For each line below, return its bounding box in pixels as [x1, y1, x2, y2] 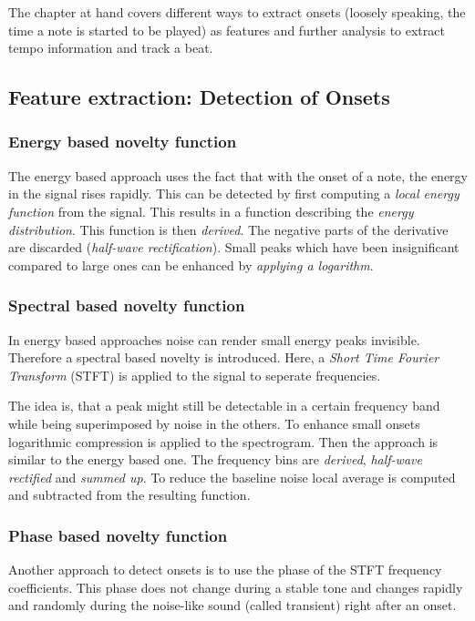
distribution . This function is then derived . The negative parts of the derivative [8, 219, 449, 239]
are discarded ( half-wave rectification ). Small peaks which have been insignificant [8, 238, 460, 257]
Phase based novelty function [8, 524, 228, 546]
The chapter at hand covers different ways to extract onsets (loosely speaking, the [8, 3, 466, 21]
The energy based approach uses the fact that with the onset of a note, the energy [8, 166, 468, 185]
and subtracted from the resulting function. [8, 485, 251, 504]
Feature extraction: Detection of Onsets [8, 83, 390, 111]
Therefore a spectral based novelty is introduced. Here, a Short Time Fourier [8, 348, 439, 367]
